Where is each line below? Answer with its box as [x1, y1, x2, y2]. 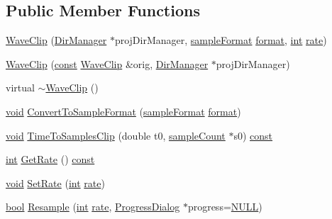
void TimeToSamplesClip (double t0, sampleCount [6, 128, 226, 142]
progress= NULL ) [187, 199, 262, 214]
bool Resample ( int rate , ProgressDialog [6, 199, 180, 214]
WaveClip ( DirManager [6, 33, 107, 47]
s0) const [233, 128, 273, 142]
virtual [6, 80, 35, 95]
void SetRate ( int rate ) [6, 175, 105, 190]
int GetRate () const [6, 152, 95, 167]
